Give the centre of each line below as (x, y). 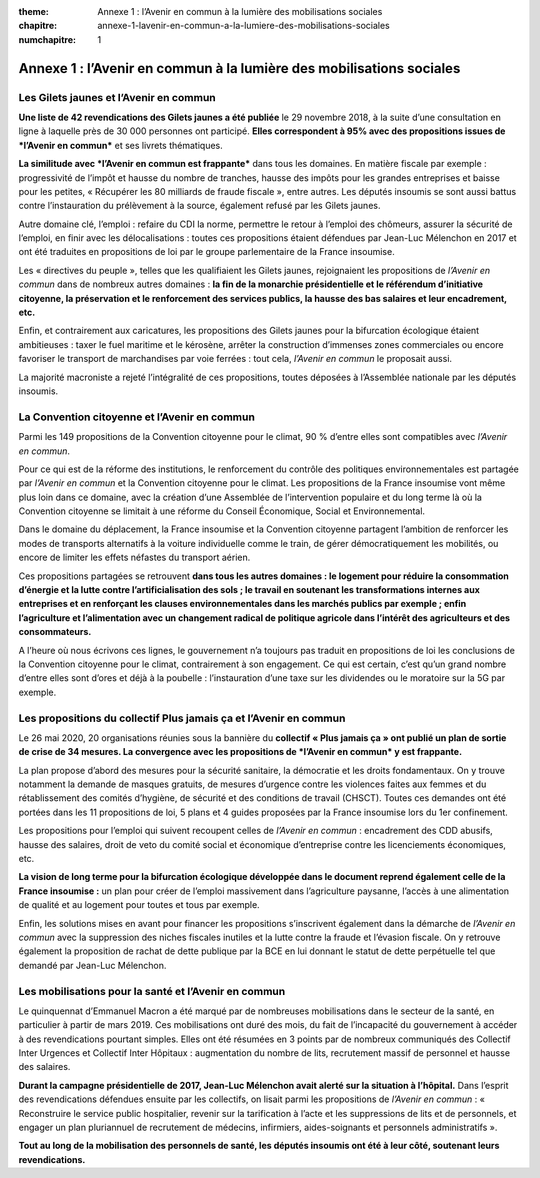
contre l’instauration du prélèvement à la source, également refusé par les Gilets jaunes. (199, 206)
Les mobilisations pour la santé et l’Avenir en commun (152, 991)
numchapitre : (47, 39)
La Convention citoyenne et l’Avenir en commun (136, 417)
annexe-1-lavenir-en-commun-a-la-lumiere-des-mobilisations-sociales (243, 26)
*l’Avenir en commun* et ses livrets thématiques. (121, 145)
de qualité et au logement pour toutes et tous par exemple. (139, 905)
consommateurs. (55, 632)
